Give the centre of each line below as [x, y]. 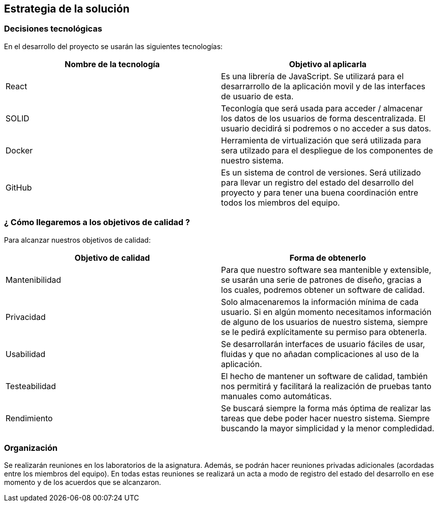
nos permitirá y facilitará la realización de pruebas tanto [326, 386]
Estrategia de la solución [67, 9]
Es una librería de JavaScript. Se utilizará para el [312, 76]
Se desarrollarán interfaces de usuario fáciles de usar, [323, 344]
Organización [31, 448]
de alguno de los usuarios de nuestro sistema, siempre [324, 322]
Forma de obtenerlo [328, 258]
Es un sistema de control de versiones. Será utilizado [321, 172]
